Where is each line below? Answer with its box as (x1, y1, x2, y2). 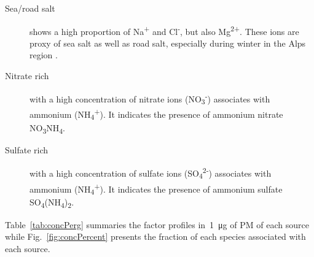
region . (29, 48, 58, 61)
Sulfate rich (5, 144, 49, 156)
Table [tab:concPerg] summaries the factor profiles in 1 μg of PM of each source (5, 218, 309, 231)
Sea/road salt (5, 2, 55, 14)
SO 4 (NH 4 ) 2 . (29, 196, 74, 210)
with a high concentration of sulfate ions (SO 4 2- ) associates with (29, 164, 272, 181)
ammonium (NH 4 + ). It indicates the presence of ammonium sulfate (29, 180, 283, 197)
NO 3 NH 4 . (29, 121, 65, 136)
